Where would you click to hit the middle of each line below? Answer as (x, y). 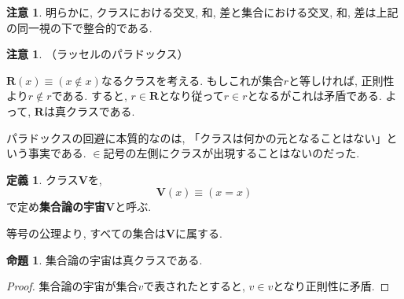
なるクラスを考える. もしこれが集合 (192, 80)
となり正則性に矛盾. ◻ (331, 286)
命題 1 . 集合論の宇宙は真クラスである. (105, 259)
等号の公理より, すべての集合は (86, 233)
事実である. (57, 153)
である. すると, (89, 96)
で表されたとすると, (194, 286)
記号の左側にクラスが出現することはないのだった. (231, 153)
